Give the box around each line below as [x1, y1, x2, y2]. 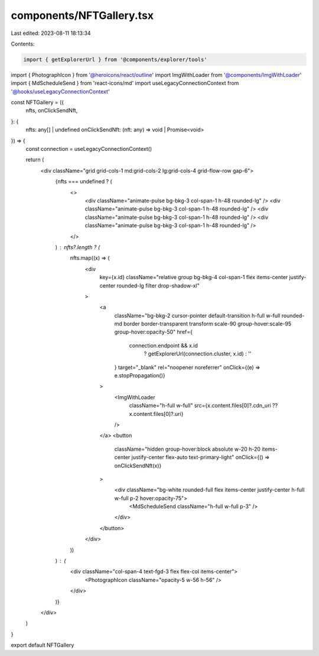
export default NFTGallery [11, 642, 74, 649]
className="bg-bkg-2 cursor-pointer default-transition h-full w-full [114, 312, 281, 319]
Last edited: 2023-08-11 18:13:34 [11, 30, 91, 37]
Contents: [11, 40, 35, 47]
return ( [25, 156, 44, 163]
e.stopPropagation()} [114, 372, 165, 379]
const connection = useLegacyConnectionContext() [25, 146, 152, 153]
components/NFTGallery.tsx [11, 9, 154, 22]
